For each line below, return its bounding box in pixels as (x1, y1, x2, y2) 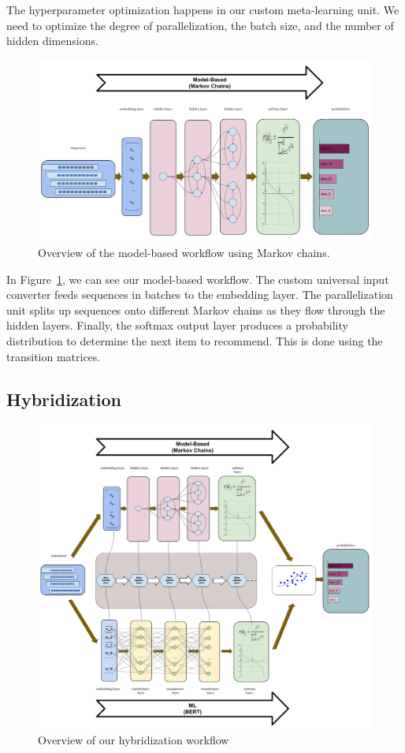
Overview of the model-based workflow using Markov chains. (38, 244, 330, 260)
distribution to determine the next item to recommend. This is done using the (6, 332, 383, 349)
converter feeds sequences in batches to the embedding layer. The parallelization (6, 286, 393, 303)
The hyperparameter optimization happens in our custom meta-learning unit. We (6, 2, 399, 17)
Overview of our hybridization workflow (38, 732, 229, 748)
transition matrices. (6, 348, 101, 364)
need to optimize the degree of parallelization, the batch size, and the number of (6, 17, 394, 33)
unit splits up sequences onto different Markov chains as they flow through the (6, 301, 385, 318)
